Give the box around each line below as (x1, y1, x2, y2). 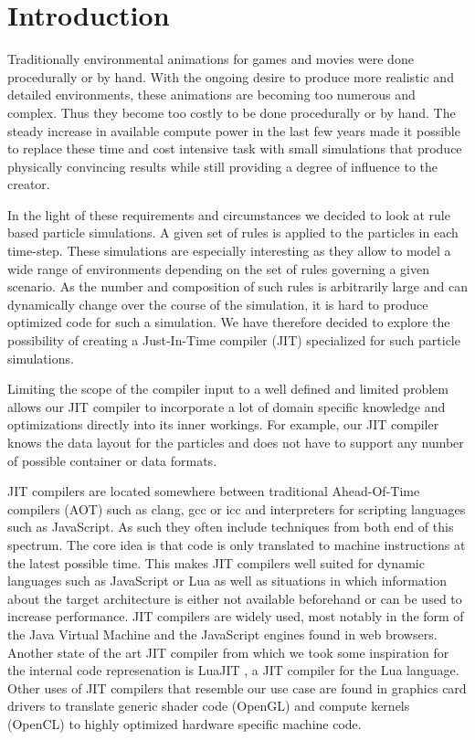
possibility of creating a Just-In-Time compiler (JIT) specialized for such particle (7, 331, 460, 350)
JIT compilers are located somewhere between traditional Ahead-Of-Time (7, 481, 420, 501)
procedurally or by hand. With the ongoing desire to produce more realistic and (7, 67, 454, 86)
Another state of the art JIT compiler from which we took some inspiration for (7, 642, 449, 661)
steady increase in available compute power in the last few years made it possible (7, 121, 460, 140)
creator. (7, 174, 50, 194)
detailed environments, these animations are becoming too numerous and (7, 85, 416, 104)
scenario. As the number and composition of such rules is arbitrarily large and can (7, 277, 468, 296)
